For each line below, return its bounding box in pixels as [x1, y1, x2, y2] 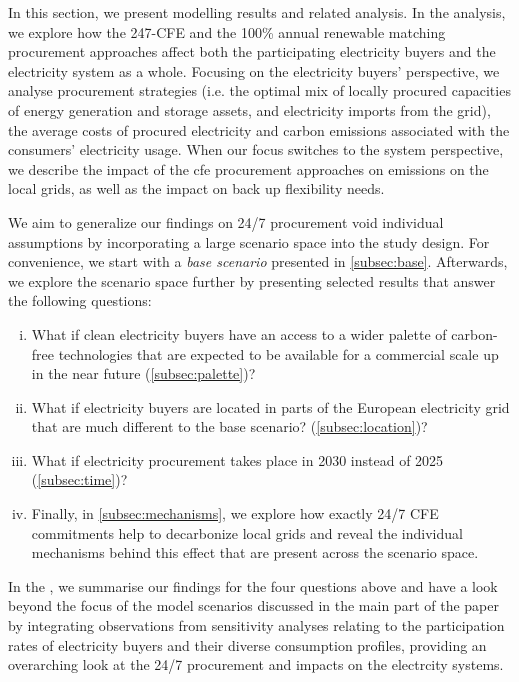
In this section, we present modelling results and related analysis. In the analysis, [8, 2, 506, 22]
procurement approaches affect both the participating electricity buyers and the [8, 41, 496, 62]
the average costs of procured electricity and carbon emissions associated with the [8, 119, 510, 140]
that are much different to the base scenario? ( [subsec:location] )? [31, 416, 428, 437]
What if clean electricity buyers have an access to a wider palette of [31, 323, 447, 344]
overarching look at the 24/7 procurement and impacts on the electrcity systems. [8, 654, 504, 675]
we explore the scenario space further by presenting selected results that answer [8, 270, 496, 291]
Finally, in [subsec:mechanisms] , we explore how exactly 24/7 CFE [31, 503, 439, 524]
